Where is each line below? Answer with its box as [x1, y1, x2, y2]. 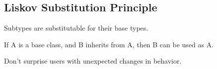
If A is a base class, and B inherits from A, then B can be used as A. [4, 39, 214, 49]
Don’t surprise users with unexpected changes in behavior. [4, 56, 182, 66]
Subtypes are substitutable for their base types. [4, 23, 148, 33]
